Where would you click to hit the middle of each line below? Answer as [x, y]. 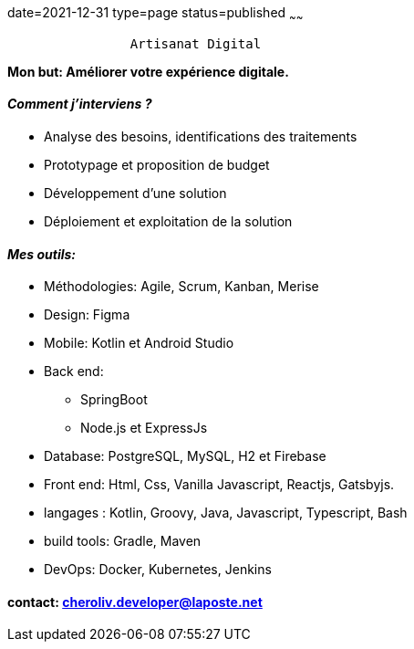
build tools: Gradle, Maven [123, 541]
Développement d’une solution [135, 194]
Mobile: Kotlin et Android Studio [139, 343]
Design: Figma [87, 315]
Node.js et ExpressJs [144, 428]
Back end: [74, 372]
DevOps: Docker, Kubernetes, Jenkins [158, 570]
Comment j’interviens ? [80, 104]
